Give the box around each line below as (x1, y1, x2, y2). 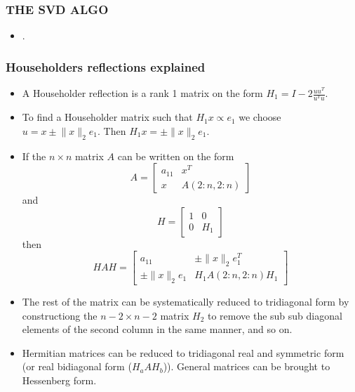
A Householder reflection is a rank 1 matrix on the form (22, 86, 263, 100)
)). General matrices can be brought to (163, 359, 330, 374)
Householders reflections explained (6, 58, 206, 75)
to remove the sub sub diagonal (207, 308, 342, 322)
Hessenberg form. (22, 373, 97, 388)
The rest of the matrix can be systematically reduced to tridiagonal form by (22, 294, 349, 309)
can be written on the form (117, 148, 234, 163)
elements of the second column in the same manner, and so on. (22, 322, 293, 337)
